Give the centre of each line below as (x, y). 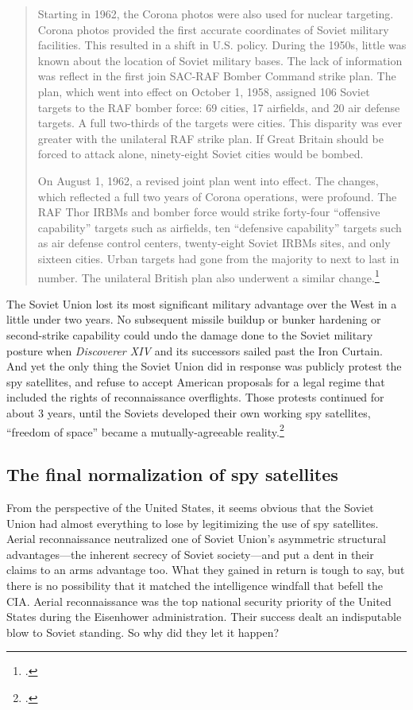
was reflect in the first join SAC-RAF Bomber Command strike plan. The (217, 76)
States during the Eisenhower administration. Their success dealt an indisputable (204, 617)
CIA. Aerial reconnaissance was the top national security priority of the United (199, 601)
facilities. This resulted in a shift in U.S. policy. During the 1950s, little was (222, 45)
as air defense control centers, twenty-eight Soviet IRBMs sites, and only (214, 243)
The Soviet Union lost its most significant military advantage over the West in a (202, 303)
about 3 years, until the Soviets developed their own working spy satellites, (189, 412)
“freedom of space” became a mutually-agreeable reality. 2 (145, 430)
